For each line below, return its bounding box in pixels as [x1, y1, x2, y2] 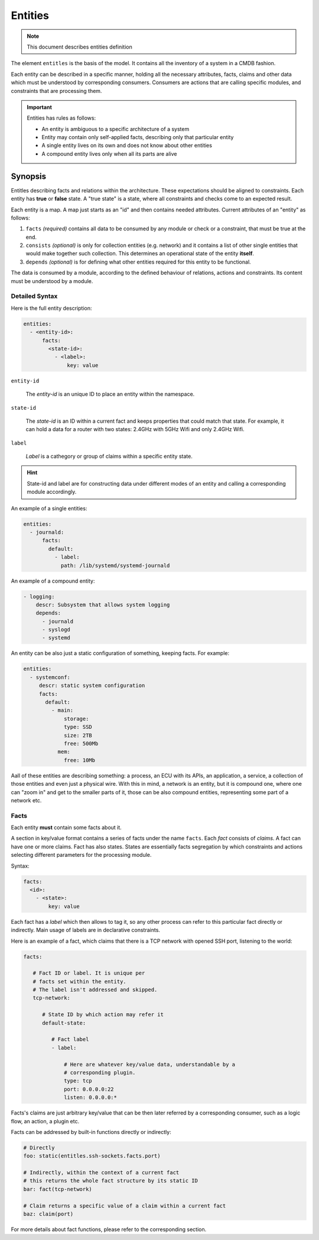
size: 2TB [64, 732, 93, 738]
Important [27, 104, 53, 111]
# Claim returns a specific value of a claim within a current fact [23, 1202, 226, 1209]
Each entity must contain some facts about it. [11, 824, 122, 831]
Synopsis [11, 171, 47, 181]
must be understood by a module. [11, 277, 93, 284]
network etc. [11, 796, 42, 804]
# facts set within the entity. [32, 978, 126, 985]
